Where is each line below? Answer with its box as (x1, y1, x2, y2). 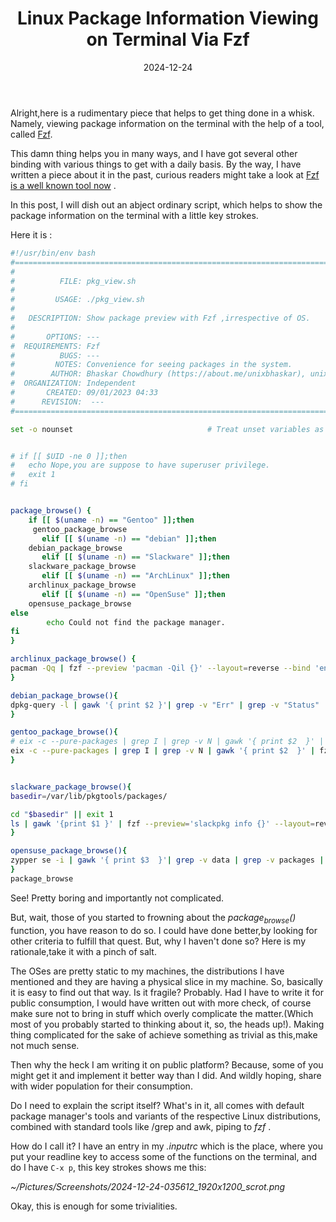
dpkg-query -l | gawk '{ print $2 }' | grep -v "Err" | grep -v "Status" (10, 700, 320, 710)
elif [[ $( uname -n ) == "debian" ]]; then (41, 533, 217, 544)
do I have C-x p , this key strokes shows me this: (10, 1161, 207, 1173)
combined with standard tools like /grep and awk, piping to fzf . (10, 1120, 272, 1132)
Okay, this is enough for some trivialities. (10, 1200, 178, 1212)
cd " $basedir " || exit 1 (10, 809, 114, 819)
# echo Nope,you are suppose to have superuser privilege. (10, 460, 271, 471)
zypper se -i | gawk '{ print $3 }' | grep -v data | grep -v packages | (10, 855, 325, 866)
